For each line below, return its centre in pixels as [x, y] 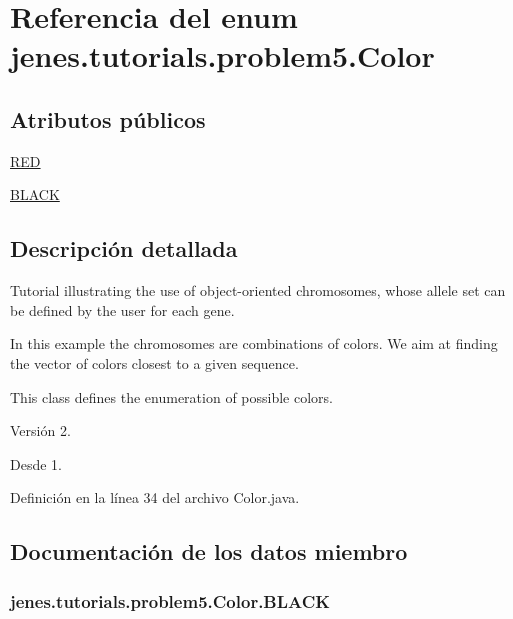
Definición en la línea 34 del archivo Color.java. [155, 497]
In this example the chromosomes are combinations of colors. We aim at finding [254, 343]
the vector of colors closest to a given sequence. [154, 362]
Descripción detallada [124, 248]
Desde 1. [36, 463]
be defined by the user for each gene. [122, 309]
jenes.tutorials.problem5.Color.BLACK [170, 600]
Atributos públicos [108, 118]
